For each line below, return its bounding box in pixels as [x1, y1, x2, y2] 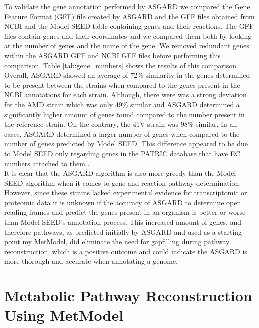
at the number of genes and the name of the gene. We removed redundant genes [4, 40, 249, 51]
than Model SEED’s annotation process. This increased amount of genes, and [4, 217, 242, 227]
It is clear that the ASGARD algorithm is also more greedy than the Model [4, 168, 236, 178]
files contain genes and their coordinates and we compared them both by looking [4, 30, 252, 41]
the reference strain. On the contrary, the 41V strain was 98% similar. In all [4, 119, 237, 129]
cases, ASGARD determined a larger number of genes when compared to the [4, 128, 240, 139]
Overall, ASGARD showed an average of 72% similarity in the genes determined [4, 70, 250, 80]
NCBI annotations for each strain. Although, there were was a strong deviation [4, 89, 247, 100]
